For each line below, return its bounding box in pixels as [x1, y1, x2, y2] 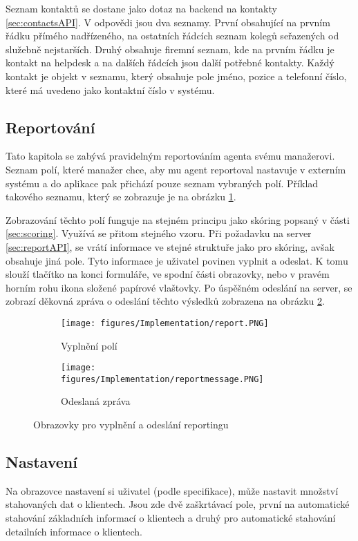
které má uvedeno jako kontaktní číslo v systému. [6, 82, 215, 97]
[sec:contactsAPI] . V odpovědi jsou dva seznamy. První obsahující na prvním [6, 15, 330, 29]
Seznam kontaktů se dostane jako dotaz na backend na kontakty [6, 1, 277, 15]
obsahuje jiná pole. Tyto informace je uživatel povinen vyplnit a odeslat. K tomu [6, 253, 348, 267]
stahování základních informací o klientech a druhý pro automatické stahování [6, 511, 336, 525]
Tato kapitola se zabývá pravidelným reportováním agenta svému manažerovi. [6, 149, 335, 163]
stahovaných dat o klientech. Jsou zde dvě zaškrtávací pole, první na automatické [6, 497, 350, 511]
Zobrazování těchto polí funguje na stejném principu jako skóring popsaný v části [6, 212, 350, 227]
